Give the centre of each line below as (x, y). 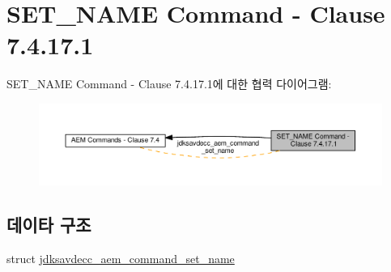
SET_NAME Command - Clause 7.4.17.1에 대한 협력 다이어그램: (169, 84)
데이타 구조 (49, 225)
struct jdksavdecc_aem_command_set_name (121, 259)
